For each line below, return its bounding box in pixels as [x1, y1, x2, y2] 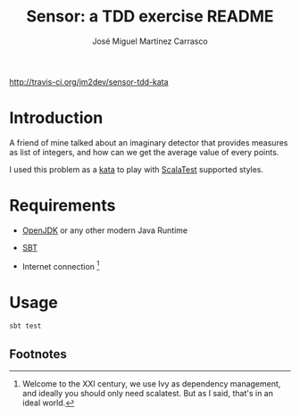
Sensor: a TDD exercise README [26, 6, 274, 27]
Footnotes [9, 346, 67, 362]
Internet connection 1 [21, 259, 100, 271]
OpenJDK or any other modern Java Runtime [21, 225, 188, 236]
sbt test [9, 321, 42, 331]
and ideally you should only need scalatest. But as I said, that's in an [21, 388, 274, 399]
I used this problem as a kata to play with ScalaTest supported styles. [9, 163, 264, 175]
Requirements [9, 196, 116, 216]
